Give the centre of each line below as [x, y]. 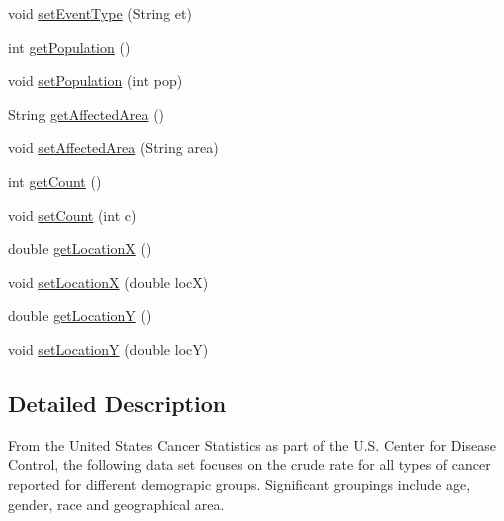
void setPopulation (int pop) [95, 80]
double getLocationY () [80, 315]
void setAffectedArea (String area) [113, 147]
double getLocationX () [80, 248]
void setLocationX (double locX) [108, 281]
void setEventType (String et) [100, 13]
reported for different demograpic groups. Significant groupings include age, [239, 483]
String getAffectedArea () [86, 113]
